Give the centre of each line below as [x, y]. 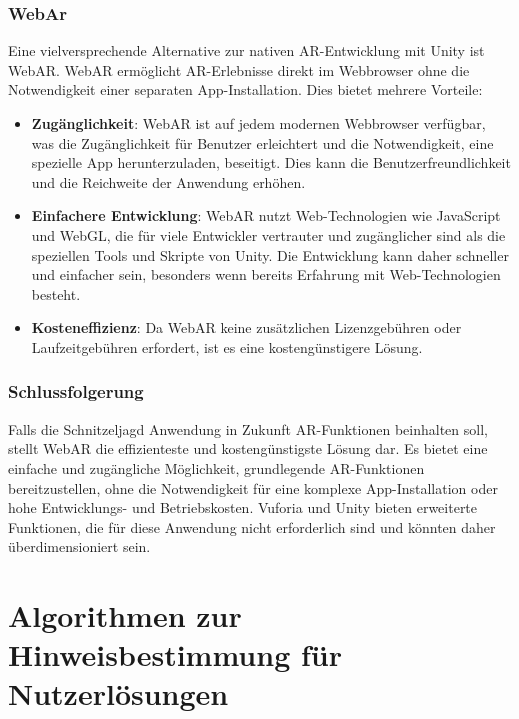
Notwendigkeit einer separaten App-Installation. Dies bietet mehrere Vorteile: [245, 89]
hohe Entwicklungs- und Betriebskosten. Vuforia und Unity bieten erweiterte [243, 507]
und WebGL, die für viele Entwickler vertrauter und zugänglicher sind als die [268, 234]
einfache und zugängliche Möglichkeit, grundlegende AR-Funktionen [216, 467]
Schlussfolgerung [76, 391]
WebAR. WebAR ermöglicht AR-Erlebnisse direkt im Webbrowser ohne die [239, 69]
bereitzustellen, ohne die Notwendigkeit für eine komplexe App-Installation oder [253, 487]
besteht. [56, 293]
